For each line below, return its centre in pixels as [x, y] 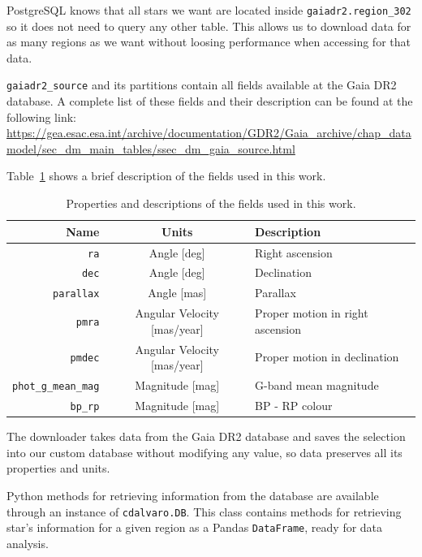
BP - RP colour [294, 406]
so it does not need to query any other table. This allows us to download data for [209, 26]
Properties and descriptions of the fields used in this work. [211, 203]
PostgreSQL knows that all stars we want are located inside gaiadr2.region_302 [209, 10]
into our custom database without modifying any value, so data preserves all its [205, 452]
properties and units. [58, 468]
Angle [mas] [177, 293]
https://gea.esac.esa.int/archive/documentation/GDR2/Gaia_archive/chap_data [209, 133]
